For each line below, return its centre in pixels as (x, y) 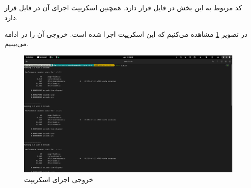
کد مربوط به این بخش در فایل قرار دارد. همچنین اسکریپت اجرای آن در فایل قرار (123, 8)
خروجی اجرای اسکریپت (59, 179)
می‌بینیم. (16, 43)
